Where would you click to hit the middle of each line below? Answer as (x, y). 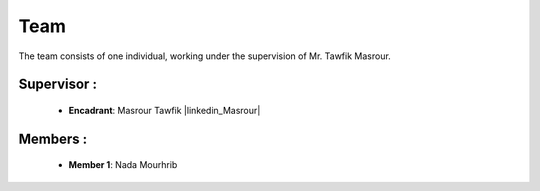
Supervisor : (57, 84)
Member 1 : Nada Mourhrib (123, 165)
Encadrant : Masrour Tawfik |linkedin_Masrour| (164, 110)
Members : (53, 138)
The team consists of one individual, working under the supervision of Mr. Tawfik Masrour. (205, 56)
